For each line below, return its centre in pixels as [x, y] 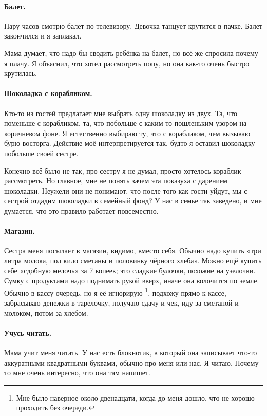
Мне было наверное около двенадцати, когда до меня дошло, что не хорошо [135, 397]
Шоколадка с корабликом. [48, 93]
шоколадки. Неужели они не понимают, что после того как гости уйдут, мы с [126, 190]
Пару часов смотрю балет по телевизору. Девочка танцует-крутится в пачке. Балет [133, 25]
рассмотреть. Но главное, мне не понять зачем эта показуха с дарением [116, 181]
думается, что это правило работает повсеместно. [81, 210]
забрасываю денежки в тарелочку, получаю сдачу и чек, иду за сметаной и [121, 302]
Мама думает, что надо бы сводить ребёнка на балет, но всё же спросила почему [131, 53]
